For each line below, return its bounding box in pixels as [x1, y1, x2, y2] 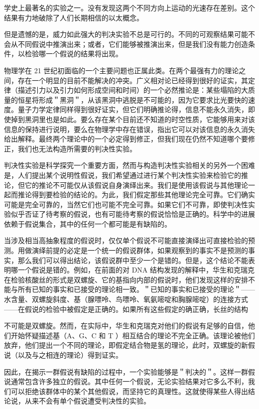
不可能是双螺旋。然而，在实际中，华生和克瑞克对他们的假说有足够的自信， [4, 320, 248, 331]
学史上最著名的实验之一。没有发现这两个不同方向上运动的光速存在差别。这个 [4, 2, 255, 12]
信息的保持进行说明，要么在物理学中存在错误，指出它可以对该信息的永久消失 [4, 124, 255, 134]
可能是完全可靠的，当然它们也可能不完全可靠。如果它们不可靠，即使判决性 [4, 199, 248, 209]
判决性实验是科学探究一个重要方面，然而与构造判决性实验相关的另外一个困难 [4, 160, 255, 170]
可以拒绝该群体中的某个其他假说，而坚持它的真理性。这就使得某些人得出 [10, 386, 248, 396]
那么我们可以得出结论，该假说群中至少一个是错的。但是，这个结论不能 [17, 255, 248, 265]
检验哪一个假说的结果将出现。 [24, 48, 123, 59]
